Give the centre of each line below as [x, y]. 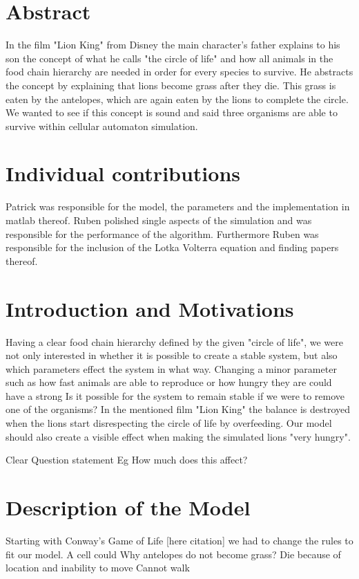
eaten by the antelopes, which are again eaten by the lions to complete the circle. [177, 99]
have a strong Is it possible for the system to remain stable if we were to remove [175, 395]
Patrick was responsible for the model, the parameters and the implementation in [178, 206]
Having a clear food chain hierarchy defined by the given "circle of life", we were [174, 341]
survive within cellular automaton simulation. [102, 126]
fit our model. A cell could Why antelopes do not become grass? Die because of [173, 554]
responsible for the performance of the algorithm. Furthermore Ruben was [162, 233]
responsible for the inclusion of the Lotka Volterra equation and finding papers [172, 247]
